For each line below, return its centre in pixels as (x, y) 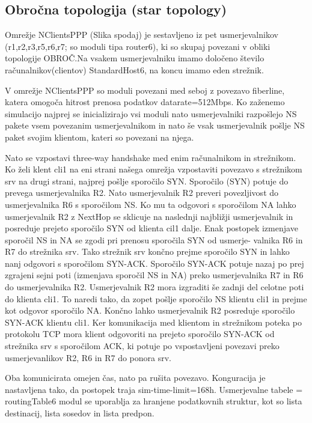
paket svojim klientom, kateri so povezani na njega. (99, 137)
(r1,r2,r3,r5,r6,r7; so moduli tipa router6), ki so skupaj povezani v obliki (138, 46)
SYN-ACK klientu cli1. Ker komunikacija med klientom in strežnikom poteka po (154, 322)
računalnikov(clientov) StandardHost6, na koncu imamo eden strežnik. (134, 69)
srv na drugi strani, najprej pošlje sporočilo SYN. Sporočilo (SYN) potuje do (147, 181)
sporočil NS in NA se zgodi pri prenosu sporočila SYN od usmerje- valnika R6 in (154, 239)
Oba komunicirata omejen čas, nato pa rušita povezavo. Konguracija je (135, 378)
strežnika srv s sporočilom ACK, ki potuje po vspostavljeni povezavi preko (142, 346)
